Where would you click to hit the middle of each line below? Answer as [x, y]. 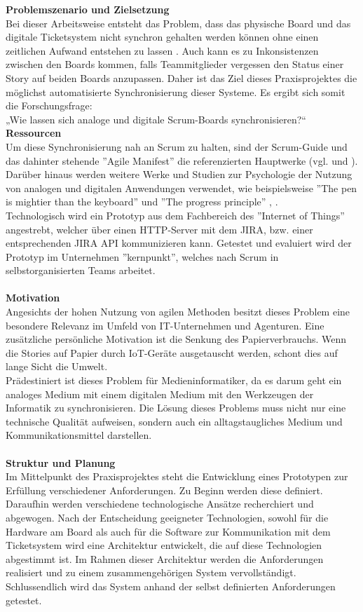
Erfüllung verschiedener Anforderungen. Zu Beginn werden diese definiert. [164, 490]
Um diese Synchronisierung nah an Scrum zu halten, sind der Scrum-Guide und [177, 146]
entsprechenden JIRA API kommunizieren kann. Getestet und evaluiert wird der [179, 243]
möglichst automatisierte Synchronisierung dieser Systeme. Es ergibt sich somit [176, 91]
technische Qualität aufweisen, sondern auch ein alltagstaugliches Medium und [174, 421]
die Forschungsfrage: [49, 106]
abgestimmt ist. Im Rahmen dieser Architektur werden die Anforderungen [165, 558]
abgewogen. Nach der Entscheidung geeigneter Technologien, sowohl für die [167, 517]
